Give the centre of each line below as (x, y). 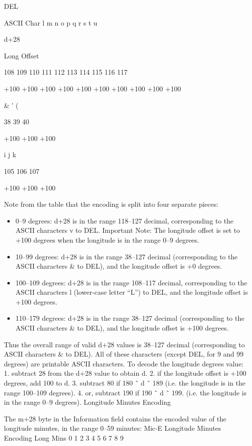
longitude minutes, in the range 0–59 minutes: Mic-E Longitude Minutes (113, 428)
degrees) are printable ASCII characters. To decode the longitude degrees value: (124, 363)
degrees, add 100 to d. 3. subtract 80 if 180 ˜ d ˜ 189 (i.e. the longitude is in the (125, 383)
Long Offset (22, 55)
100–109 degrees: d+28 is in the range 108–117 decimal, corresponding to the (131, 282)
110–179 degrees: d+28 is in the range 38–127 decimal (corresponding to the (130, 318)
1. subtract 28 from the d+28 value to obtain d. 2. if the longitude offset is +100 (125, 373)
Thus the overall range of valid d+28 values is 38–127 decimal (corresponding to (125, 344)
